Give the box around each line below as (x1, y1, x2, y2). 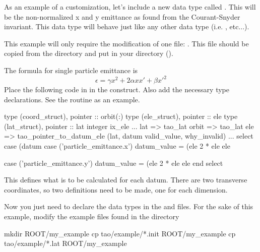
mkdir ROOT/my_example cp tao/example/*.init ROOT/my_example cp (4, 228, 236, 238)
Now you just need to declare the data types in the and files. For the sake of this (4, 201, 253, 212)
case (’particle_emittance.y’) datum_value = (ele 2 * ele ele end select (4, 157, 223, 168)
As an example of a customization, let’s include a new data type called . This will (4, 2, 256, 12)
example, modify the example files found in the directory (4, 211, 179, 221)
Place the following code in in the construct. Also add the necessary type (4, 84, 230, 95)
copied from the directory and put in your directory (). (4, 48, 173, 58)
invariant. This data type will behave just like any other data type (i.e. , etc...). (4, 21, 249, 32)
